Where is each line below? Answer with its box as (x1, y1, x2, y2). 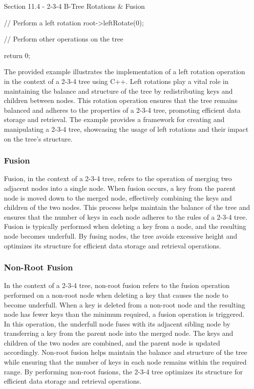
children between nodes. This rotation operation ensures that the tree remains (4, 95, 238, 105)
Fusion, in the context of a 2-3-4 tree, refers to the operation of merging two (4, 173, 232, 184)
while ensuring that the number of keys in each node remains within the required (4, 357, 247, 367)
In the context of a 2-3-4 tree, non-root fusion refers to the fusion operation (4, 280, 230, 290)
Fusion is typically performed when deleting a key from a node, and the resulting (4, 221, 247, 231)
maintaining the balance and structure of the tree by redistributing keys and (4, 85, 233, 96)
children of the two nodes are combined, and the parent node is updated (4, 337, 220, 348)
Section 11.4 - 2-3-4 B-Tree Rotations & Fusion (4, 1, 145, 11)
